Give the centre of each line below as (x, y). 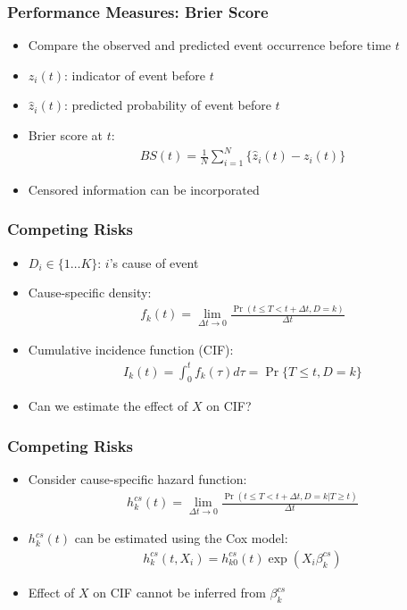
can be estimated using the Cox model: (181, 538)
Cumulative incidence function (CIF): (131, 350)
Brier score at (65, 135)
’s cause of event (154, 262)
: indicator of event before (135, 75)
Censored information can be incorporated (144, 189)
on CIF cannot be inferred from (179, 592)
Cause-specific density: (90, 292)
